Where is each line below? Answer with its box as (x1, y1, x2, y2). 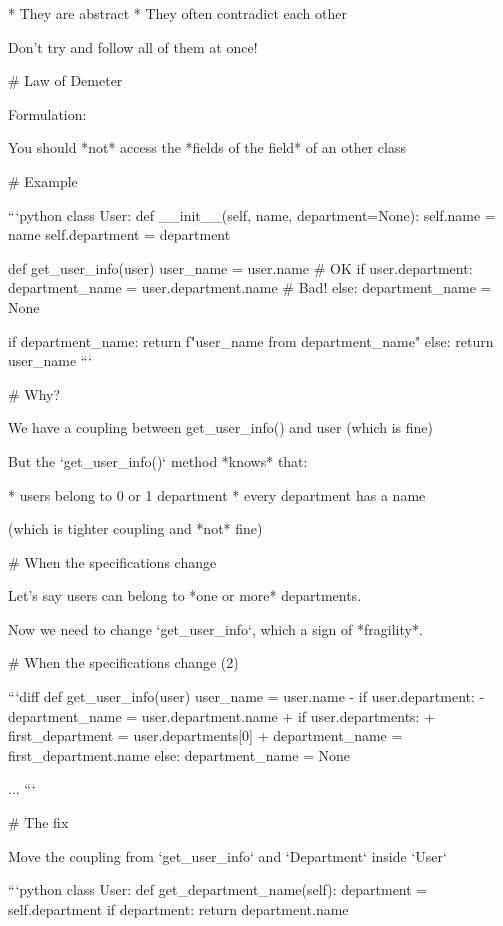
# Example (8, 170, 78, 191)
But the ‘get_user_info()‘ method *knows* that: (8, 450, 308, 471)
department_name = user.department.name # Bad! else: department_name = (8, 277, 492, 298)
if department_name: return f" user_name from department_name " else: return (8, 330, 494, 351)
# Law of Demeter (8, 70, 123, 91)
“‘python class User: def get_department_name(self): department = (8, 879, 428, 900)
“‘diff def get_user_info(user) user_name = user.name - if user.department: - (8, 686, 485, 707)
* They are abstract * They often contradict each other (8, 3, 347, 23)
